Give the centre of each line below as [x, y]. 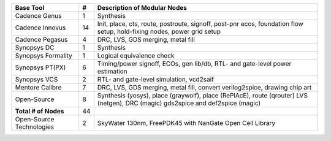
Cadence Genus [38, 16]
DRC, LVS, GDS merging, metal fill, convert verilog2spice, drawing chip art [204, 87]
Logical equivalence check [136, 55]
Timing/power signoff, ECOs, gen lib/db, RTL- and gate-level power [194, 63]
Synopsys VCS [36, 79]
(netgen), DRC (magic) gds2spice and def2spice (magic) [179, 103]
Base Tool [30, 8]
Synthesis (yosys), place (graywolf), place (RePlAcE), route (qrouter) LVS [202, 95]
